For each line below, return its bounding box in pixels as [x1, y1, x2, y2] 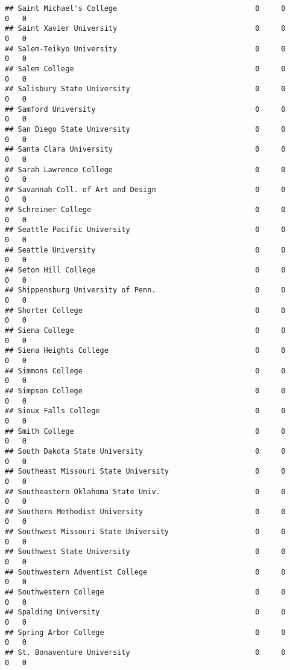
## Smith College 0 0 [5, 427, 286, 436]
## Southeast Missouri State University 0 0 [5, 467, 286, 476]
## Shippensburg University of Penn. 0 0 [5, 286, 286, 295]
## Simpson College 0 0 [5, 386, 286, 395]
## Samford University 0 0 [5, 105, 286, 114]
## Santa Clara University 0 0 [5, 145, 286, 154]
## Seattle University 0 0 [5, 245, 286, 254]
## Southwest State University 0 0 [5, 547, 286, 556]
